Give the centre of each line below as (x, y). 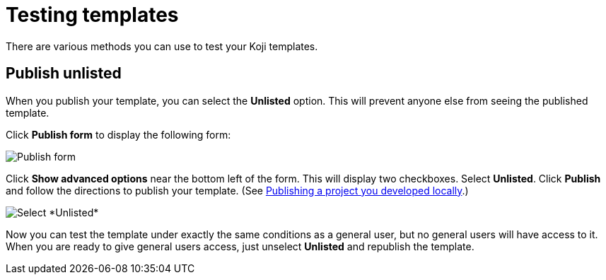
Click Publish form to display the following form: (118, 134)
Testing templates (92, 15)
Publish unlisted (64, 74)
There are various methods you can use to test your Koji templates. (162, 46)
